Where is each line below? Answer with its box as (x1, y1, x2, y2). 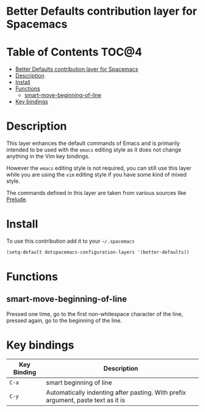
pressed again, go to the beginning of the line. (6, 317, 122, 324)
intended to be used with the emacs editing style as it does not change (6, 146, 182, 153)
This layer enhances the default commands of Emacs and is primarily (6, 139, 180, 147)
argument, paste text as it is (46, 395, 125, 404)
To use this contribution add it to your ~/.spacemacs (6, 237, 135, 245)
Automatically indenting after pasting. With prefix (46, 388, 186, 397)
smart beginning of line (46, 378, 112, 386)
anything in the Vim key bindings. (6, 153, 90, 160)
